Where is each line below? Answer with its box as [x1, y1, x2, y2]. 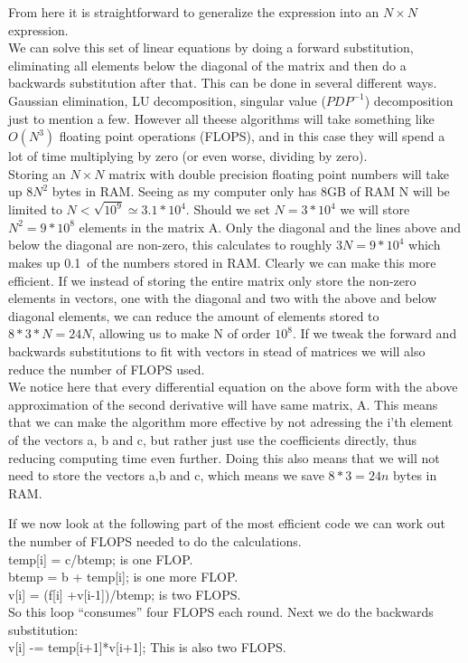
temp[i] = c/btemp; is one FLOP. [8, 549, 193, 568]
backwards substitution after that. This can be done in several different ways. [8, 73, 437, 92]
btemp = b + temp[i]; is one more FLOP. [8, 567, 239, 586]
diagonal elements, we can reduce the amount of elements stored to [8, 306, 379, 325]
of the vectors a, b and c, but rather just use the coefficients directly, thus [8, 430, 417, 449]
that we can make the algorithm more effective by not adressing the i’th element [8, 412, 454, 431]
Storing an [8, 164, 66, 183]
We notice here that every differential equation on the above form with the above [8, 377, 458, 396]
